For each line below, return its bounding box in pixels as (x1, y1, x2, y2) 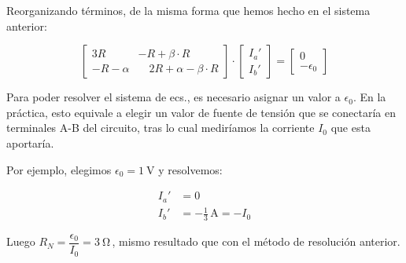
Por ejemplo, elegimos (6, 161, 112, 177)
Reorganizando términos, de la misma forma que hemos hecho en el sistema (6, 2, 371, 18)
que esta (330, 119, 371, 136)
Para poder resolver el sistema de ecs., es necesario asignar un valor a (6, 89, 341, 105)
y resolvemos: (158, 161, 223, 177)
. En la (352, 89, 386, 105)
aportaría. (6, 134, 54, 151)
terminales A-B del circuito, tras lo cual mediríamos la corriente (6, 119, 315, 136)
